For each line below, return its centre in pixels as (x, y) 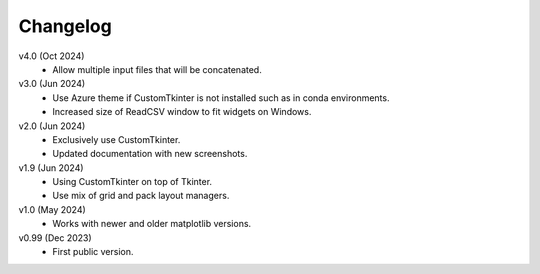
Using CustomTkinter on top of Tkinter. (132, 182)
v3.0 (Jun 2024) (52, 84)
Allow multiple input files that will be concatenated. (157, 69)
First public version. (93, 252)
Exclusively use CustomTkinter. (116, 139)
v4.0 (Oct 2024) (51, 56)
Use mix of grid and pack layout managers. (141, 196)
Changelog (65, 26)
